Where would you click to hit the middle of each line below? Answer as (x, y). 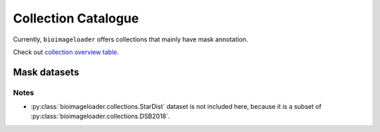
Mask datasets (46, 72)
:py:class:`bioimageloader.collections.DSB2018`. (100, 117)
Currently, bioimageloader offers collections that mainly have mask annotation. (131, 39)
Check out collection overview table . (66, 52)
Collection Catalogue (76, 18)
